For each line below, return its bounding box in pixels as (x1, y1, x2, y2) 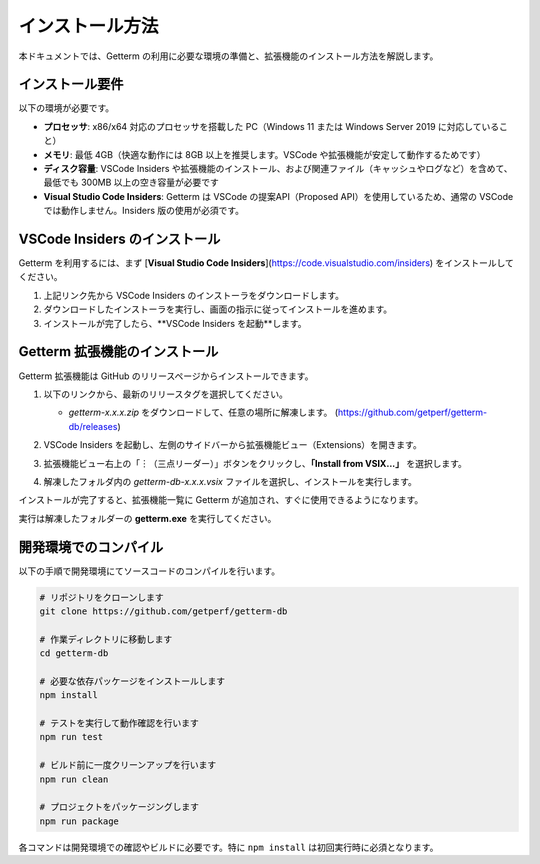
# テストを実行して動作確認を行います (39, 718, 200, 729)
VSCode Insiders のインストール (18, 231, 221, 247)
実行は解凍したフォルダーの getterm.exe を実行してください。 (18, 512, 277, 524)
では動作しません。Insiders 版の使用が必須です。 (43, 205, 245, 217)
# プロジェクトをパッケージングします (39, 801, 200, 813)
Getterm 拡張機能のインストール (18, 343, 219, 360)
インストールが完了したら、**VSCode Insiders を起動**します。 (43, 317, 307, 329)
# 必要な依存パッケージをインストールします (39, 675, 225, 687)
